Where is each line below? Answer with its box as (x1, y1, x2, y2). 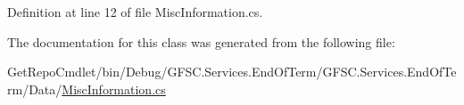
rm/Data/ (7, 79, 62, 98)
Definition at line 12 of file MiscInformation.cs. (7, 3, 263, 20)
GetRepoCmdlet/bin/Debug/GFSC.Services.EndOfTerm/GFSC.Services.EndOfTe (7, 62, 457, 81)
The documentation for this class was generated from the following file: (7, 32, 395, 51)
